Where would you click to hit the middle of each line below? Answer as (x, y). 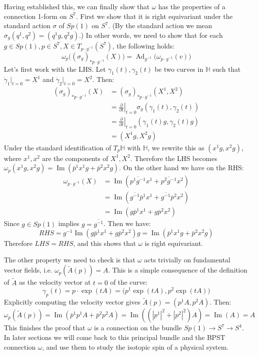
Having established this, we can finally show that (77, 6)
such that (226, 69)
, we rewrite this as (176, 147)
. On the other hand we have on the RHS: (181, 168)
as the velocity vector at (55, 282)
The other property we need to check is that (70, 259)
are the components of (75, 158)
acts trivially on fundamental (187, 259)
